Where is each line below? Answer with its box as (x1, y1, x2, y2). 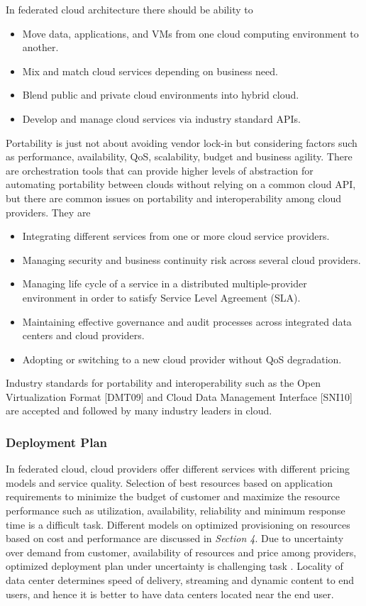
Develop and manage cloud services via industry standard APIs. (22, 111, 301, 126)
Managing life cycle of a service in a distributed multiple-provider (22, 276, 307, 291)
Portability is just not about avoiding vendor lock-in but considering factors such (6, 135, 357, 150)
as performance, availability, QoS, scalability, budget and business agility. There (6, 149, 353, 164)
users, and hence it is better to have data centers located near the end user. (6, 586, 334, 601)
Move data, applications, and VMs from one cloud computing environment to (22, 26, 359, 40)
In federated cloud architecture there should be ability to (6, 2, 253, 16)
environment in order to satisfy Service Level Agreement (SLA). (22, 290, 301, 304)
